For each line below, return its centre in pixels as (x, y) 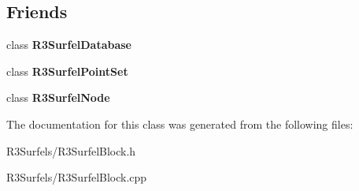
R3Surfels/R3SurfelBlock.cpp (77, 177)
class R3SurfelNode (58, 97)
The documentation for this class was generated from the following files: (180, 124)
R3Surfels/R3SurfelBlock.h (71, 150)
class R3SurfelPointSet (67, 71)
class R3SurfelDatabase (69, 45)
